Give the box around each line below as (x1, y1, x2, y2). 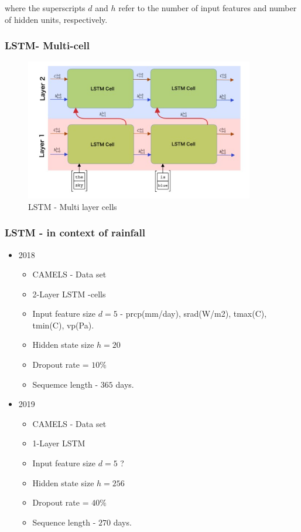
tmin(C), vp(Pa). (32, 318, 94, 331)
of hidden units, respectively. (5, 13, 108, 25)
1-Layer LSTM (32, 437, 85, 449)
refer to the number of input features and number (118, 2, 297, 13)
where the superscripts (5, 2, 85, 13)
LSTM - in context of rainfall (5, 225, 145, 240)
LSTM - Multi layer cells (28, 200, 117, 212)
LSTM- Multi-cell (5, 38, 90, 53)
